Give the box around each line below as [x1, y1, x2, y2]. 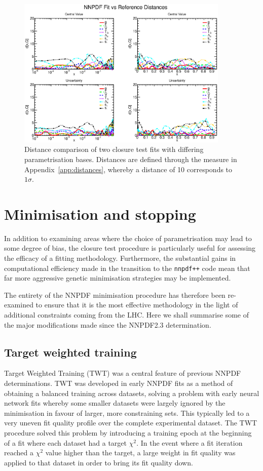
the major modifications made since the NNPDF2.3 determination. [4, 319, 211, 330]
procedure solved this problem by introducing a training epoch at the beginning [4, 427, 252, 438]
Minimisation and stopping [4, 203, 196, 224]
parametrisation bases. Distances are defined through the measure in [24, 153, 237, 164]
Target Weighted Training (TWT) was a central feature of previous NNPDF [4, 368, 241, 378]
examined [4, 299, 33, 310]
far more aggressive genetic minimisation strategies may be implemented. [4, 272, 231, 283]
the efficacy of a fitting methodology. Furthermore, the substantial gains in [4, 253, 236, 263]
